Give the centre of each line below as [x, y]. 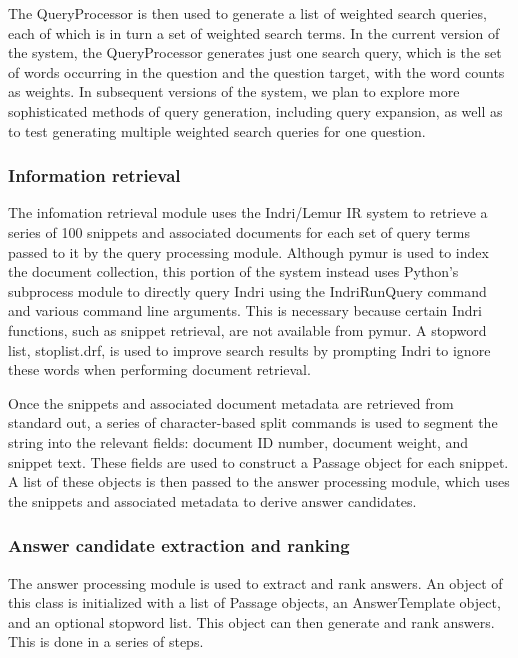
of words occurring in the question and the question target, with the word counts [256, 71]
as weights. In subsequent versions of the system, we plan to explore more [234, 91]
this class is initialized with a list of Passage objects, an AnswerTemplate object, [254, 602]
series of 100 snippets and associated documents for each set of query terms [239, 231]
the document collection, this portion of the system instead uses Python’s [233, 271]
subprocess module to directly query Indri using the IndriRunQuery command [247, 290]
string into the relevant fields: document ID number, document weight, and [238, 441]
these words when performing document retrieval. [159, 369]
